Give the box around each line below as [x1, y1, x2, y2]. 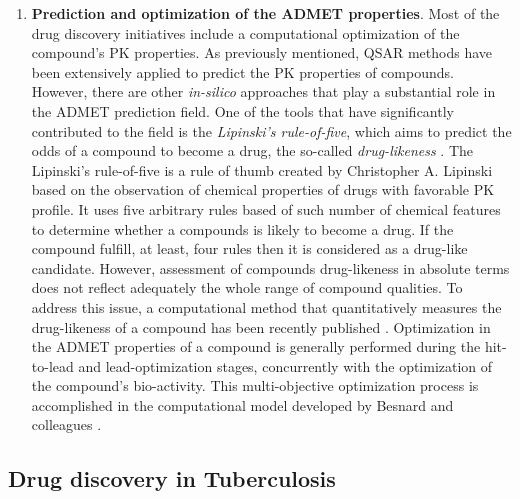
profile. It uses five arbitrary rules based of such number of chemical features [31, 198, 501, 219]
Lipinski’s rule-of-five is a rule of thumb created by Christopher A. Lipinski [31, 159, 493, 180]
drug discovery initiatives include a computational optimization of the [31, 22, 460, 43]
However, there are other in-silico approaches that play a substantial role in [31, 81, 496, 102]
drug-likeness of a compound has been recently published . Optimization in [31, 316, 491, 337]
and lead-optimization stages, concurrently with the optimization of [78, 355, 493, 376]
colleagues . [31, 414, 102, 435]
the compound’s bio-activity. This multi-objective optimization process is [31, 375, 479, 396]
